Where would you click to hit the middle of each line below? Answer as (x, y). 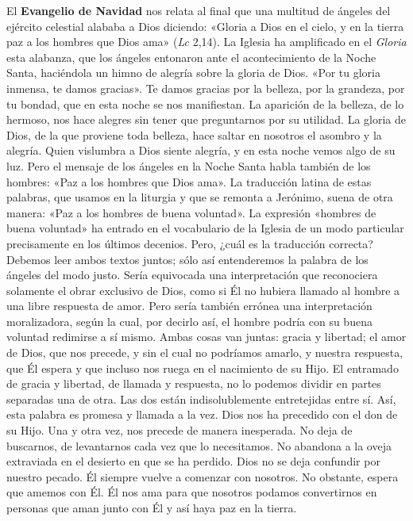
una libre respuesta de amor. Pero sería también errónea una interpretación (189, 306)
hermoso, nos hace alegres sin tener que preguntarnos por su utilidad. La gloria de (206, 119)
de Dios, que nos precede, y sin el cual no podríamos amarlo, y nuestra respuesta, (205, 352)
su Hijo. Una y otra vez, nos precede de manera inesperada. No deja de (179, 430)
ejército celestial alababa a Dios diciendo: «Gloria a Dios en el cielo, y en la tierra (205, 26)
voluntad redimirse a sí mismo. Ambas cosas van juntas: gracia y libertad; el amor (206, 337)
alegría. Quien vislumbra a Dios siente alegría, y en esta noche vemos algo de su (201, 150)
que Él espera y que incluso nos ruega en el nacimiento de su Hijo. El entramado (203, 368)
